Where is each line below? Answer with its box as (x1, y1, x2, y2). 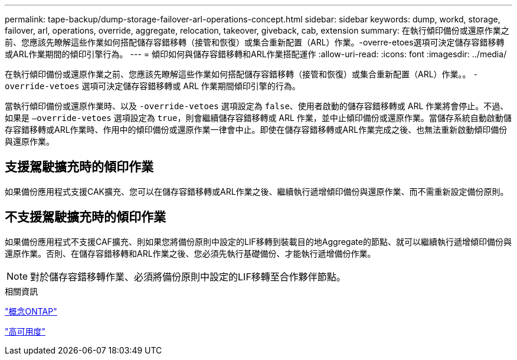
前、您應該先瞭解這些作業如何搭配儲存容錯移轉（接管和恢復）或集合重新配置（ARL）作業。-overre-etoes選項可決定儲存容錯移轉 (5, 37, 505, 47)
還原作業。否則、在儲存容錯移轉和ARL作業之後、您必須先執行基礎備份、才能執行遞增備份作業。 (5, 248, 376, 258)
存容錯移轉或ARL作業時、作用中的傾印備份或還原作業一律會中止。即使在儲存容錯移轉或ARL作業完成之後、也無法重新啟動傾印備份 (5, 125, 508, 135)
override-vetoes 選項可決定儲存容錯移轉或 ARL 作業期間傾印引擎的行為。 (5, 81, 300, 91)
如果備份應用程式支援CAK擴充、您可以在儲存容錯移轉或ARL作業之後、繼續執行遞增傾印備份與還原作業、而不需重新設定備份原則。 (5, 186, 509, 197)
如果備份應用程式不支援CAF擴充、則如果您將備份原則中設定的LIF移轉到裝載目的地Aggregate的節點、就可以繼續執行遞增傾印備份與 (5, 236, 512, 247)
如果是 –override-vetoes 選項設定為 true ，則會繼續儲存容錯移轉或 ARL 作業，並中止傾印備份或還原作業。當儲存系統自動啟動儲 (5, 113, 512, 123)
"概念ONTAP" (5, 306, 57, 316)
